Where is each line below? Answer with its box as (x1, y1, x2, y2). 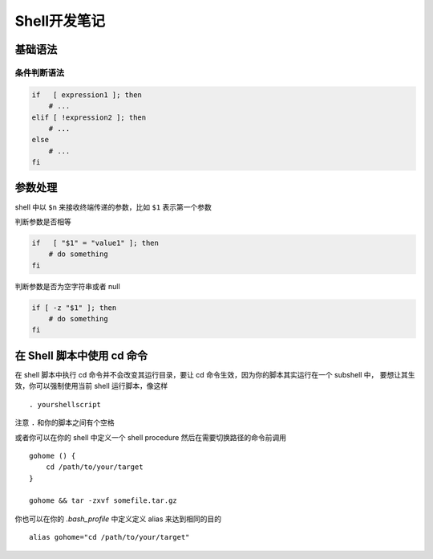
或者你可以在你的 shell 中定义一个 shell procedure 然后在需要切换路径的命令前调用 (14, 432, 287, 442)
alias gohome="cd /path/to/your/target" (29, 532, 190, 542)
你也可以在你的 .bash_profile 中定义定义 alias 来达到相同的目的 (14, 514, 222, 524)
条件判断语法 (14, 67, 65, 78)
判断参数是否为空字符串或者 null (14, 281, 120, 291)
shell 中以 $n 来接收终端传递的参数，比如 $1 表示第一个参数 (14, 202, 212, 212)
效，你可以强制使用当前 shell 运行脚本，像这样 (14, 382, 168, 391)
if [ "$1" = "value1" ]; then (31, 238, 160, 247)
